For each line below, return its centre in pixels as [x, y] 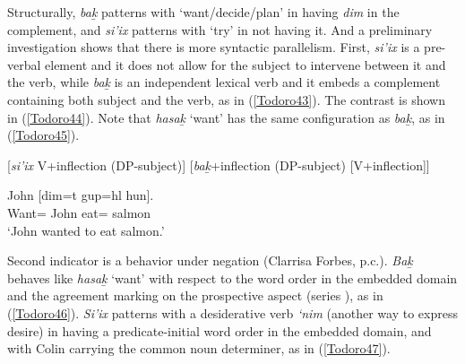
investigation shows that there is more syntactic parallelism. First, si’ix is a [214, 47]
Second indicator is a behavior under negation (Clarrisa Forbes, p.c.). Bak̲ [210, 260]
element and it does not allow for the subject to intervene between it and [245, 64]
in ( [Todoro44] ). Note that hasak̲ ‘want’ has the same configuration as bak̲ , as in [226, 117]
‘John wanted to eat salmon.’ [86, 230]
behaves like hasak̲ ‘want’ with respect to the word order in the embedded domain [232, 277]
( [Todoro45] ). [43, 135]
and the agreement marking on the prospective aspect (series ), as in [195, 295]
